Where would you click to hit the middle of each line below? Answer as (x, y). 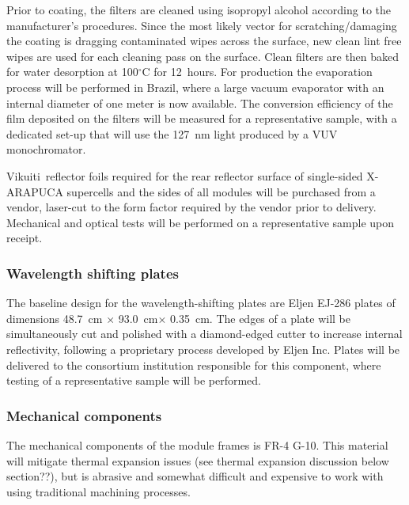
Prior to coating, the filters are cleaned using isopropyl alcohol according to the (199, 9)
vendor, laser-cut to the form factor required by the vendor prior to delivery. (191, 207)
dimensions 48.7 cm (55, 318)
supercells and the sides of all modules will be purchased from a (221, 191)
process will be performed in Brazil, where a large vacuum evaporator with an (195, 87)
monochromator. (46, 149)
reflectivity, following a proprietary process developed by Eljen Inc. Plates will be (203, 349)
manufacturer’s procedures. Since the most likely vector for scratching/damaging (202, 25)
